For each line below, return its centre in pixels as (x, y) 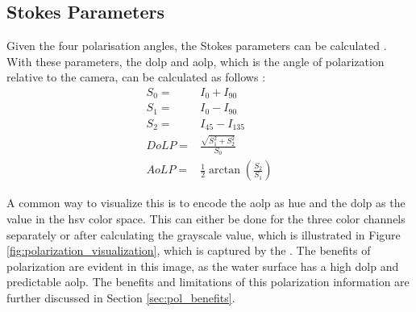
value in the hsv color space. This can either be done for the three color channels (206, 219)
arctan (225, 171)
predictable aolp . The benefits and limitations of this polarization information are (208, 282)
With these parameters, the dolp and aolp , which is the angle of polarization (196, 61)
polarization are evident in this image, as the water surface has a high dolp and (203, 266)
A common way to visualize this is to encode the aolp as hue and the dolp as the (206, 203)
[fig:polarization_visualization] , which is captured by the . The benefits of (189, 250)
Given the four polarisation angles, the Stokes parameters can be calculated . (197, 46)
